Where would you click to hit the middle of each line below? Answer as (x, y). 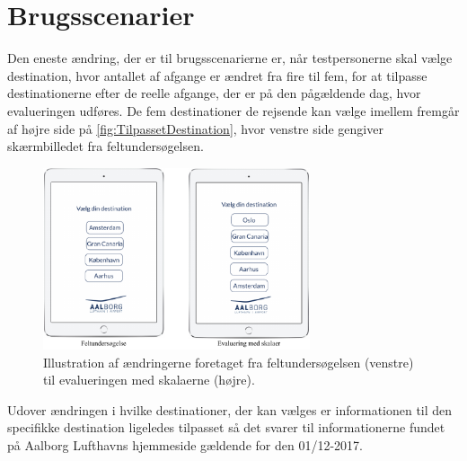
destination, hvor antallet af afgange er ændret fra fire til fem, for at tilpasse (217, 75)
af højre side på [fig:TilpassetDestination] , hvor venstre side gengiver (195, 128)
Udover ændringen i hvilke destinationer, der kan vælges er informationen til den (230, 409)
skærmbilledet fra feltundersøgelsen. (106, 146)
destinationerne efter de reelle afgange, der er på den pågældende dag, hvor (214, 93)
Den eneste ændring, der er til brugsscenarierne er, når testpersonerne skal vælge (230, 58)
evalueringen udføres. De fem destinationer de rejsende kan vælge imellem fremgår (233, 110)
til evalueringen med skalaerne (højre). (149, 380)
